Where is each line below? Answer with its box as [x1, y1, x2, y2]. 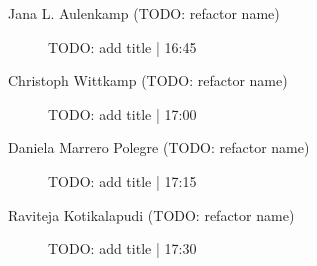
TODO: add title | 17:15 [48, 170, 197, 191]
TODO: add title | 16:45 [48, 36, 197, 57]
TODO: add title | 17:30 [48, 238, 197, 259]
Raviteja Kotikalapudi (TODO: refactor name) [8, 204, 295, 225]
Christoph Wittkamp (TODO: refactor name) [8, 70, 288, 91]
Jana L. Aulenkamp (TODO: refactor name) [8, 3, 280, 23]
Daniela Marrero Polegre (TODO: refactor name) [8, 137, 310, 158]
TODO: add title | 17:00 [48, 103, 197, 124]
